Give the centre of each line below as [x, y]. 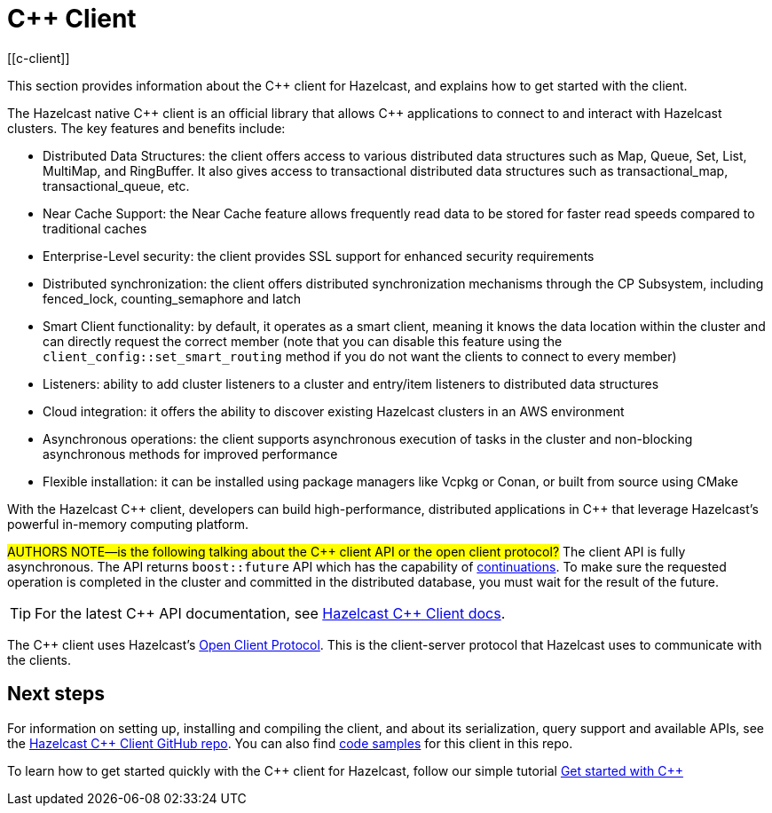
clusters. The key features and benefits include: [146, 128]
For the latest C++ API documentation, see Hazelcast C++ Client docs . [270, 613]
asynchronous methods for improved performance [190, 454]
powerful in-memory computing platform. [128, 524]
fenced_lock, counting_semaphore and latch [172, 298]
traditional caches [95, 228]
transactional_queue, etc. [116, 185]
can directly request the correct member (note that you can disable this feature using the [303, 341]
